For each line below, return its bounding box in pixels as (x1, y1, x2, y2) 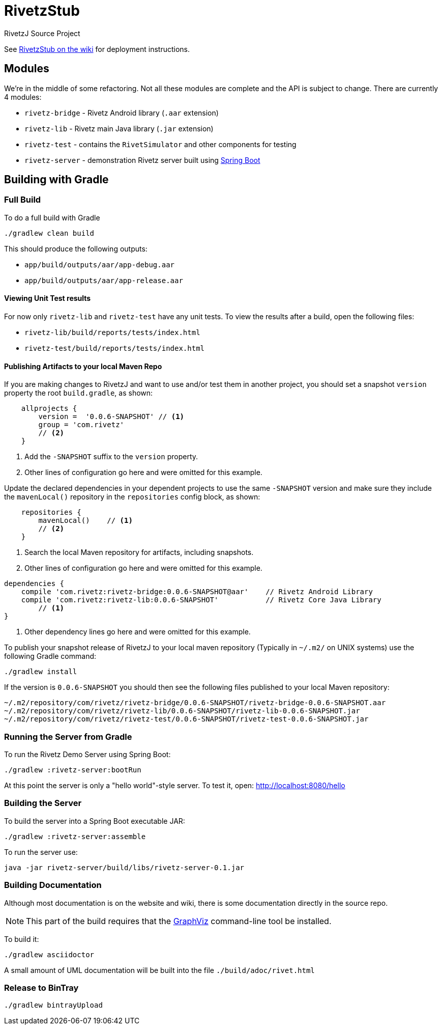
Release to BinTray (4, 982, 79, 993)
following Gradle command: (4, 652, 97, 661)
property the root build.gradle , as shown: (4, 388, 153, 398)
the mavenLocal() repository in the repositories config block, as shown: (4, 492, 260, 502)
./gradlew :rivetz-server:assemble (4, 832, 146, 841)
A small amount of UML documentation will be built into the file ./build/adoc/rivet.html (4, 965, 315, 975)
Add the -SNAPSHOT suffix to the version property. (24, 452, 198, 461)
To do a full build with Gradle (4, 213, 100, 222)
